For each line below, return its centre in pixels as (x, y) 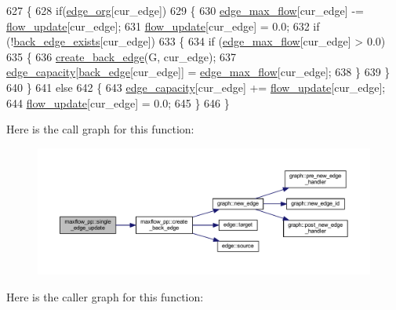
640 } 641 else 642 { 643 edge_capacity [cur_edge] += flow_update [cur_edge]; (196, 87)
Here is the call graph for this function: (100, 129)
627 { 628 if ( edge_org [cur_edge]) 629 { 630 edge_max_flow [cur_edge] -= (185, 10)
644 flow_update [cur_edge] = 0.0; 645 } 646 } (118, 102)
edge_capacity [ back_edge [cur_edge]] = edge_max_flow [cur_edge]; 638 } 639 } (198, 72)
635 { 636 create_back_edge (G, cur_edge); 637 (122, 56)
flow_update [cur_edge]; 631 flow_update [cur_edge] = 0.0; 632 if (163, 26)
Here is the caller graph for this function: (105, 296)
